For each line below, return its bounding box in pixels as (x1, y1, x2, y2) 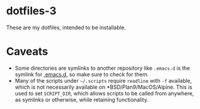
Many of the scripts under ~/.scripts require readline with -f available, (14, 77, 192, 84)
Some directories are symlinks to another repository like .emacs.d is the (14, 64, 190, 71)
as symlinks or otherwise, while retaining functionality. (14, 96, 149, 103)
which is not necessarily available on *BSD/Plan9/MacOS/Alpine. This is (14, 83, 193, 91)
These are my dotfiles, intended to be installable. (6, 24, 127, 31)
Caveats (6, 45, 48, 58)
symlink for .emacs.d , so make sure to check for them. (14, 70, 149, 78)
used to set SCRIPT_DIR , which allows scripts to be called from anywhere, (14, 89, 194, 96)
